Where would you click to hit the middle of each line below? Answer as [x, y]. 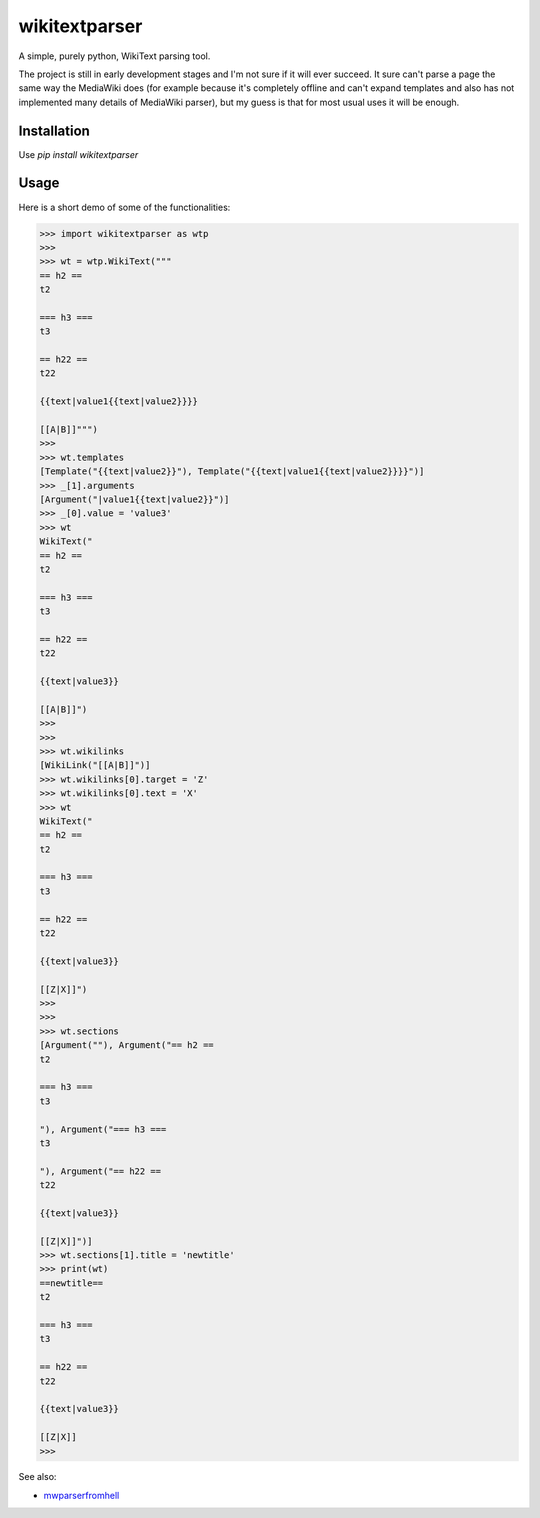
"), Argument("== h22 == [100, 1171]
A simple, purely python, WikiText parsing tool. [114, 56]
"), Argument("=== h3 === [103, 1129]
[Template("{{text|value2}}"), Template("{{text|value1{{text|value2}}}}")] [232, 471]
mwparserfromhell [81, 1495]
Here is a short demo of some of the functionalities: [124, 207]
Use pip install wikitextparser [78, 154]
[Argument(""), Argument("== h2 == [126, 1045]
